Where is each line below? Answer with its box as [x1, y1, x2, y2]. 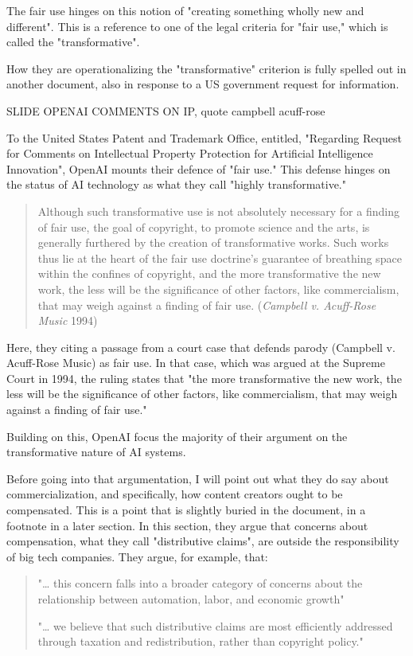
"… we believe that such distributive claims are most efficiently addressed [37, 617, 393, 634]
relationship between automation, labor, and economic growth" [37, 591, 345, 607]
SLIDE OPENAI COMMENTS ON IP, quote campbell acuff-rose [6, 102, 325, 119]
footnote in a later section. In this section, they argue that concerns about [6, 517, 368, 533]
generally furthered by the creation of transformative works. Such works [37, 234, 389, 251]
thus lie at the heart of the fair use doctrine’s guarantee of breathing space [37, 249, 402, 266]
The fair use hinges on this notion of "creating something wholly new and [6, 2, 364, 18]
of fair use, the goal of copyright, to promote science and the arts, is [37, 218, 370, 235]
